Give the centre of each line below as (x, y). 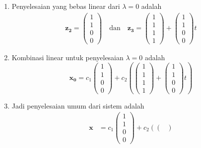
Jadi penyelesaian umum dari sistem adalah (78, 105)
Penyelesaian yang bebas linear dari (66, 6)
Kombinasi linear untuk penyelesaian (67, 57)
